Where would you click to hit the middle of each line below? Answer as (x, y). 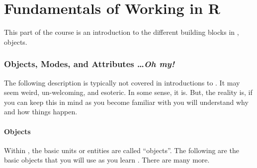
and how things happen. (41, 112)
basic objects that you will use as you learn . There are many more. (107, 160)
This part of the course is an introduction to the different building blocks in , (122, 32)
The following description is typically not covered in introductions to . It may (122, 82)
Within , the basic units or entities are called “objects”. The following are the (122, 150)
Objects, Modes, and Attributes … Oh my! (89, 64)
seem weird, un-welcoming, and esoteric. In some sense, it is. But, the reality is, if (128, 92)
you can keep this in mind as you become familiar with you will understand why (126, 102)
